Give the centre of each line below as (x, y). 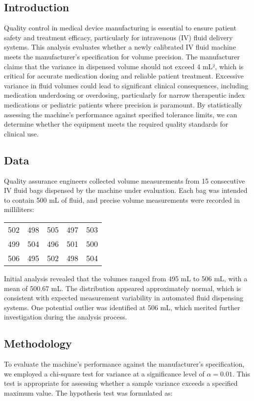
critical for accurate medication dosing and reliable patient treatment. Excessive (124, 76)
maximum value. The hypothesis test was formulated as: (88, 392)
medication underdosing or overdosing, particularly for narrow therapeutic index (125, 95)
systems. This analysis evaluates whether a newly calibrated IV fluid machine (120, 47)
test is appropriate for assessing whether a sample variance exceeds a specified (121, 383)
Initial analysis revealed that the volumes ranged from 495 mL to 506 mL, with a (126, 278)
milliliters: (19, 209)
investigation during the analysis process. (66, 317)
